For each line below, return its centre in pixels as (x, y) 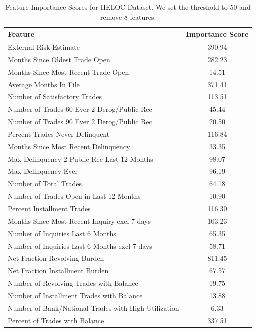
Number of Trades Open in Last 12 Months (74, 196)
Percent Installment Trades (49, 208)
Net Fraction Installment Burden (58, 271)
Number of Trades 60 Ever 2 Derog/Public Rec (80, 109)
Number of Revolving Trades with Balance (73, 283)
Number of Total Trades (45, 184)
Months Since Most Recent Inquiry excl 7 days (79, 221)
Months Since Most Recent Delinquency (69, 146)
